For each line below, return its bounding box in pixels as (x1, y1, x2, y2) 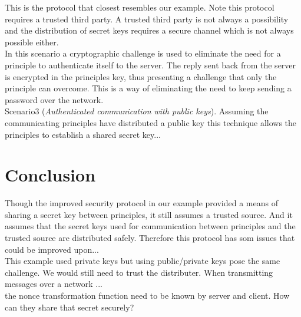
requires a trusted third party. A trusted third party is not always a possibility (5, 12, 289, 25)
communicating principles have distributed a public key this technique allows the (5, 116, 297, 128)
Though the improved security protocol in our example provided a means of (5, 197, 278, 209)
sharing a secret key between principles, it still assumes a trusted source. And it (5, 208, 293, 220)
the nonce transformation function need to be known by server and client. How (5, 289, 290, 301)
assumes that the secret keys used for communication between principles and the (5, 220, 296, 232)
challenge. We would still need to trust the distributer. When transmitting (5, 266, 273, 278)
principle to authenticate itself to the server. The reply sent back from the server (5, 58, 296, 71)
